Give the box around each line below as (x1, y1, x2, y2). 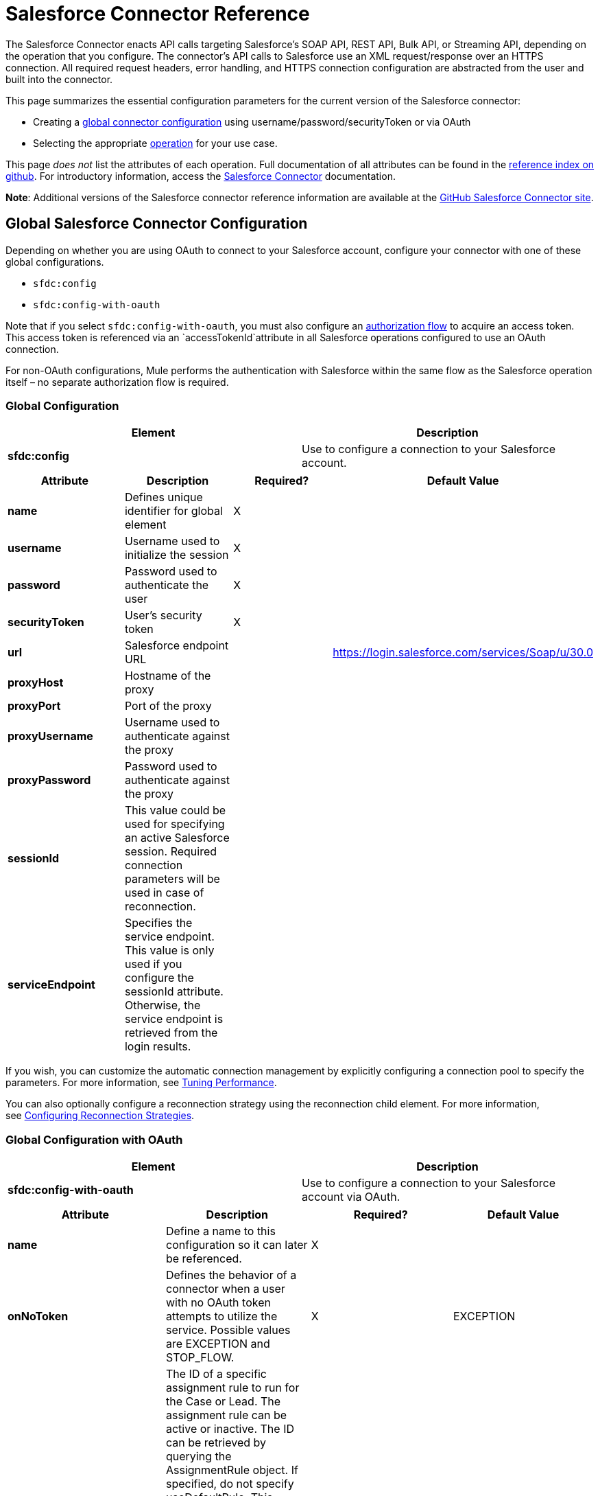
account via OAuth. (302, 1190, 400, 1204)
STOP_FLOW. (165, 1350, 235, 1365)
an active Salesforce (124, 831, 230, 845)
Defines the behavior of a (165, 1268, 297, 1282)
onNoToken (8, 1309, 69, 1324)
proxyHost (8, 676, 64, 690)
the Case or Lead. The (165, 1394, 281, 1409)
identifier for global (124, 504, 223, 518)
